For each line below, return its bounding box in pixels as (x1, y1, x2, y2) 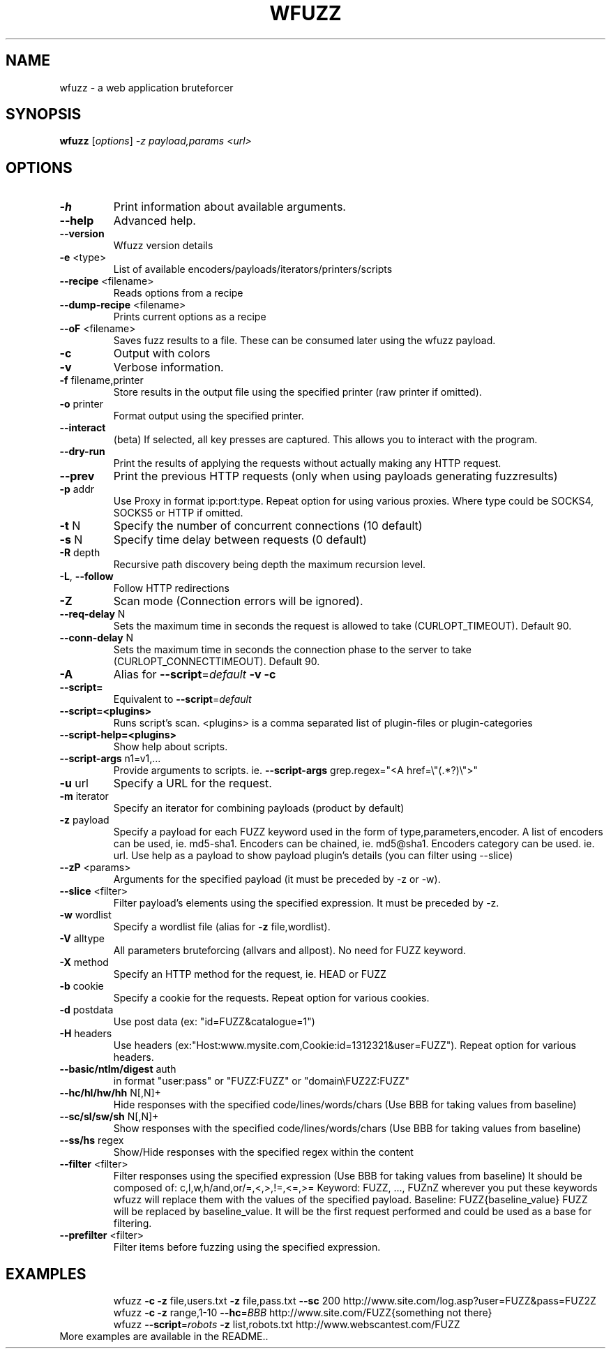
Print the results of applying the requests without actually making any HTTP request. (113, 457, 501, 470)
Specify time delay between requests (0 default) (113, 533, 367, 547)
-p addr (59, 483, 94, 496)
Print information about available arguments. (113, 200, 346, 214)
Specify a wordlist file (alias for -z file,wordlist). (113, 921, 331, 933)
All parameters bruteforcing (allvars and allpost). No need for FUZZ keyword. (113, 944, 466, 957)
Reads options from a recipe (113, 287, 243, 299)
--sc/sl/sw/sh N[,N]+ (59, 1110, 159, 1123)
